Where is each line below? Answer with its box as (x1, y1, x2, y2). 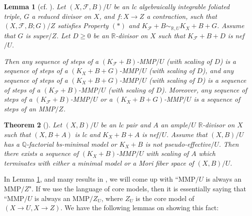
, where (101, 193, 123, 203)
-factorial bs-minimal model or (26, 139, 117, 149)
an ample (160, 120, 188, 130)
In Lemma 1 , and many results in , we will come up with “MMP (4, 174, 196, 184)
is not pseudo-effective (145, 139, 211, 149)
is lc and (75, 129, 101, 139)
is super (25, 30, 49, 40)
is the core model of (135, 193, 195, 203)
